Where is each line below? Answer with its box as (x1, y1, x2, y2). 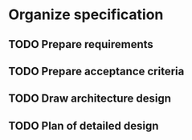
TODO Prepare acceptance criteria (8, 64, 185, 78)
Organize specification (8, 6, 164, 24)
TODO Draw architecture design (8, 92, 171, 106)
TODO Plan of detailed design (8, 118, 159, 133)
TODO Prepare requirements (8, 38, 154, 51)
